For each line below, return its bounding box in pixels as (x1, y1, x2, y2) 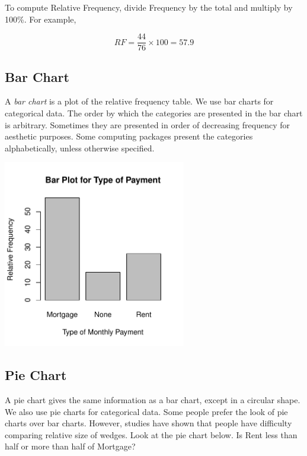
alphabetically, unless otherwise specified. (5, 141, 155, 154)
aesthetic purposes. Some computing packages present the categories (5, 130, 253, 142)
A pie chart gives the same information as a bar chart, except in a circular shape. (5, 393, 300, 406)
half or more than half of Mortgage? (5, 440, 136, 452)
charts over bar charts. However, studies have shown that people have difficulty (5, 417, 292, 429)
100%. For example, (5, 12, 76, 25)
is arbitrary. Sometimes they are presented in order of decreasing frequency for (5, 118, 290, 131)
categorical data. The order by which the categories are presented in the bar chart (5, 107, 303, 119)
